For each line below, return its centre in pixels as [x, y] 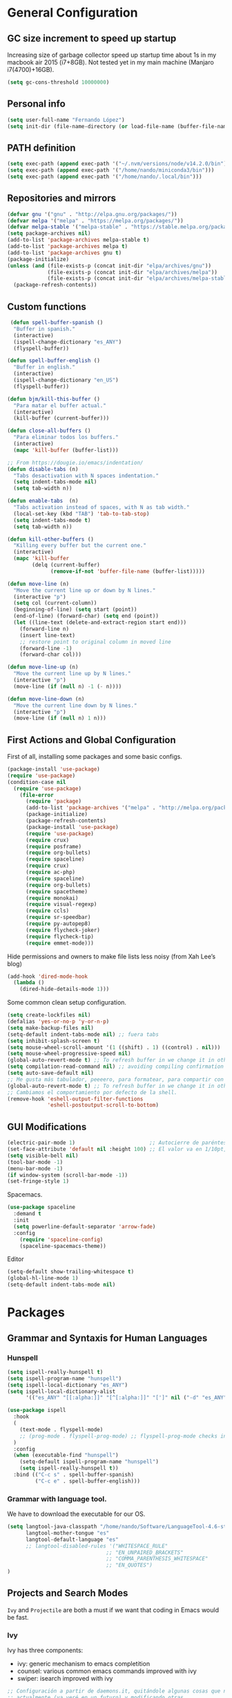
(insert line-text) [48, 635]
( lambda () [29, 983]
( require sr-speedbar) [58, 918]
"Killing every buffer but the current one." [80, 546]
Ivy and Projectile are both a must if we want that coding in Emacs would [113, 1610]
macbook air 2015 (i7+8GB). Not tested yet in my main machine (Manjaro [110, 62]
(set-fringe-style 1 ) [38, 1181]
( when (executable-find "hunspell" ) [66, 1456]
